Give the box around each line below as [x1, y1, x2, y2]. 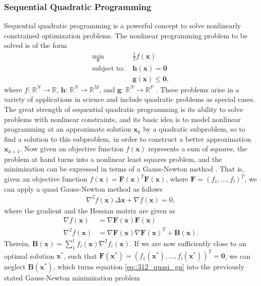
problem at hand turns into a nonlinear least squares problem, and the [4, 153, 222, 164]
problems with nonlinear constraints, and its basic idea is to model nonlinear [4, 113, 241, 124]
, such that [63, 250, 97, 261]
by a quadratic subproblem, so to [143, 124, 245, 134]
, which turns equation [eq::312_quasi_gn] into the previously [53, 261, 245, 272]
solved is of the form [4, 40, 67, 50]
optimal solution [4, 250, 54, 261]
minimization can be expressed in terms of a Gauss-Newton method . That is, [4, 163, 244, 174]
